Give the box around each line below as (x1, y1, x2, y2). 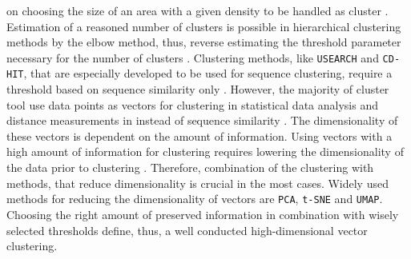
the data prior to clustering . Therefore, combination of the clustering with (6, 159, 374, 176)
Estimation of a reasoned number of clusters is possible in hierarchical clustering (6, 18, 401, 34)
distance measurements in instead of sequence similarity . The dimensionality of (6, 112, 398, 129)
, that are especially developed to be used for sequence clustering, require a (23, 65, 393, 82)
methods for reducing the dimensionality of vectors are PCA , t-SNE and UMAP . (6, 190, 383, 207)
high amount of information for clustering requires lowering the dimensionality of (6, 143, 404, 160)
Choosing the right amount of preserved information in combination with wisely (6, 205, 399, 222)
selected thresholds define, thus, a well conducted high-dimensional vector (6, 221, 368, 238)
